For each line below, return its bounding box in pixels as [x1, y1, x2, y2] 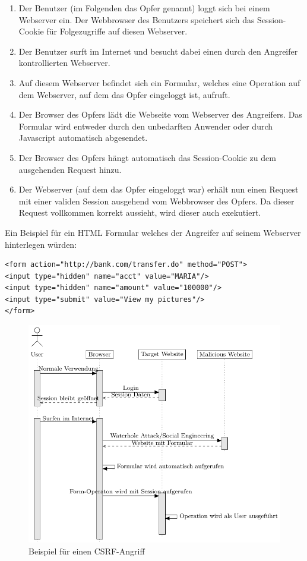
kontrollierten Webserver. [18, 56, 110, 69]
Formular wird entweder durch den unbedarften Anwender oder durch [18, 119, 273, 132]
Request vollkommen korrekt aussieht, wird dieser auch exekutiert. [18, 206, 261, 219]
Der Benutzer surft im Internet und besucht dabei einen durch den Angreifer [18, 45, 298, 57]
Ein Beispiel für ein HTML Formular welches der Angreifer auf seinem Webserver [5, 226, 301, 238]
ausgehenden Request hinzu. [18, 163, 122, 175]
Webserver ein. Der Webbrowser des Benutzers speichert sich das [18, 13, 255, 26]
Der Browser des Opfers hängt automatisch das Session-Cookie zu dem [18, 151, 276, 163]
